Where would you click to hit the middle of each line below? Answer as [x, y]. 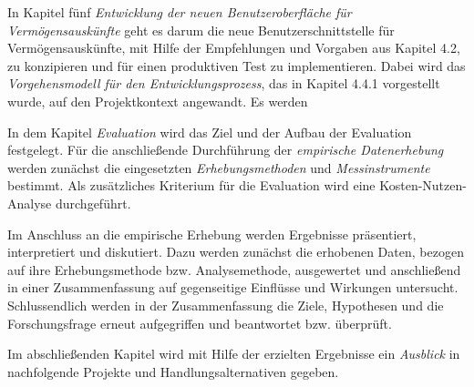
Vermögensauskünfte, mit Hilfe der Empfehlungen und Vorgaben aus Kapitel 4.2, [234, 48]
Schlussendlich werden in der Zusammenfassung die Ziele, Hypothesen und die [226, 305]
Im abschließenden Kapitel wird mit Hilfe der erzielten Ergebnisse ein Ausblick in [234, 354]
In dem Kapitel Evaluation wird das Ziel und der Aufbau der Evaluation [210, 132]
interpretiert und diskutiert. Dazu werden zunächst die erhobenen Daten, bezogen [236, 252]
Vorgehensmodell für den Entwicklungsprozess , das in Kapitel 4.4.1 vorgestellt [224, 83]
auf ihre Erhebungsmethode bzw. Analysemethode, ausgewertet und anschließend [234, 269]
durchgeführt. [93, 203]
